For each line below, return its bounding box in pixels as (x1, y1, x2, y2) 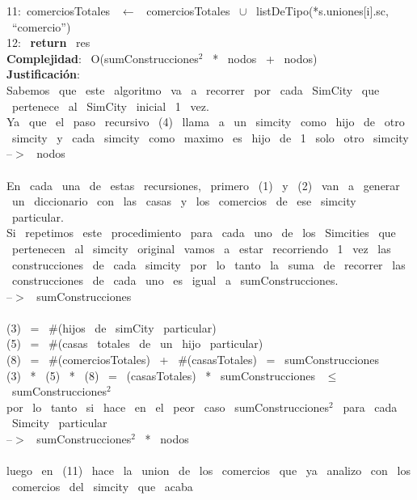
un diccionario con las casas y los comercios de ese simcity (11, 193, 356, 210)
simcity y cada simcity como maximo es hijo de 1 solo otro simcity (11, 129, 409, 146)
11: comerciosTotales (6, 2, 111, 19)
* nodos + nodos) (213, 49, 318, 66)
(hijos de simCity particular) (57, 319, 217, 336)
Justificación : (6, 66, 80, 83)
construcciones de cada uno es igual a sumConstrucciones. (11, 272, 339, 289)
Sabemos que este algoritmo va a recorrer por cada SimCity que (6, 81, 380, 98)
